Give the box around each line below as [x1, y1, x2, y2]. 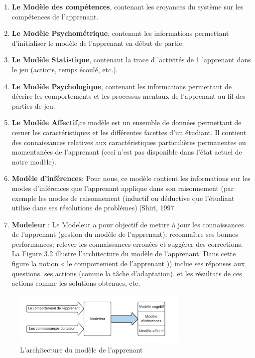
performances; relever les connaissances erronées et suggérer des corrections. [11, 238, 243, 249]
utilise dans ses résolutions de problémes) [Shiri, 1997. [11, 202, 176, 213]
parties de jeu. [11, 100, 55, 111]
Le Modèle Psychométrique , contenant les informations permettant [11, 28, 229, 38]
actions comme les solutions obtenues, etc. [11, 278, 140, 288]
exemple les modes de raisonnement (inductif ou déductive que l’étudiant [11, 192, 235, 203]
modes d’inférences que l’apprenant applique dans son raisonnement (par [11, 182, 234, 193]
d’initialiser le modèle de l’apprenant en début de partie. [11, 37, 184, 48]
